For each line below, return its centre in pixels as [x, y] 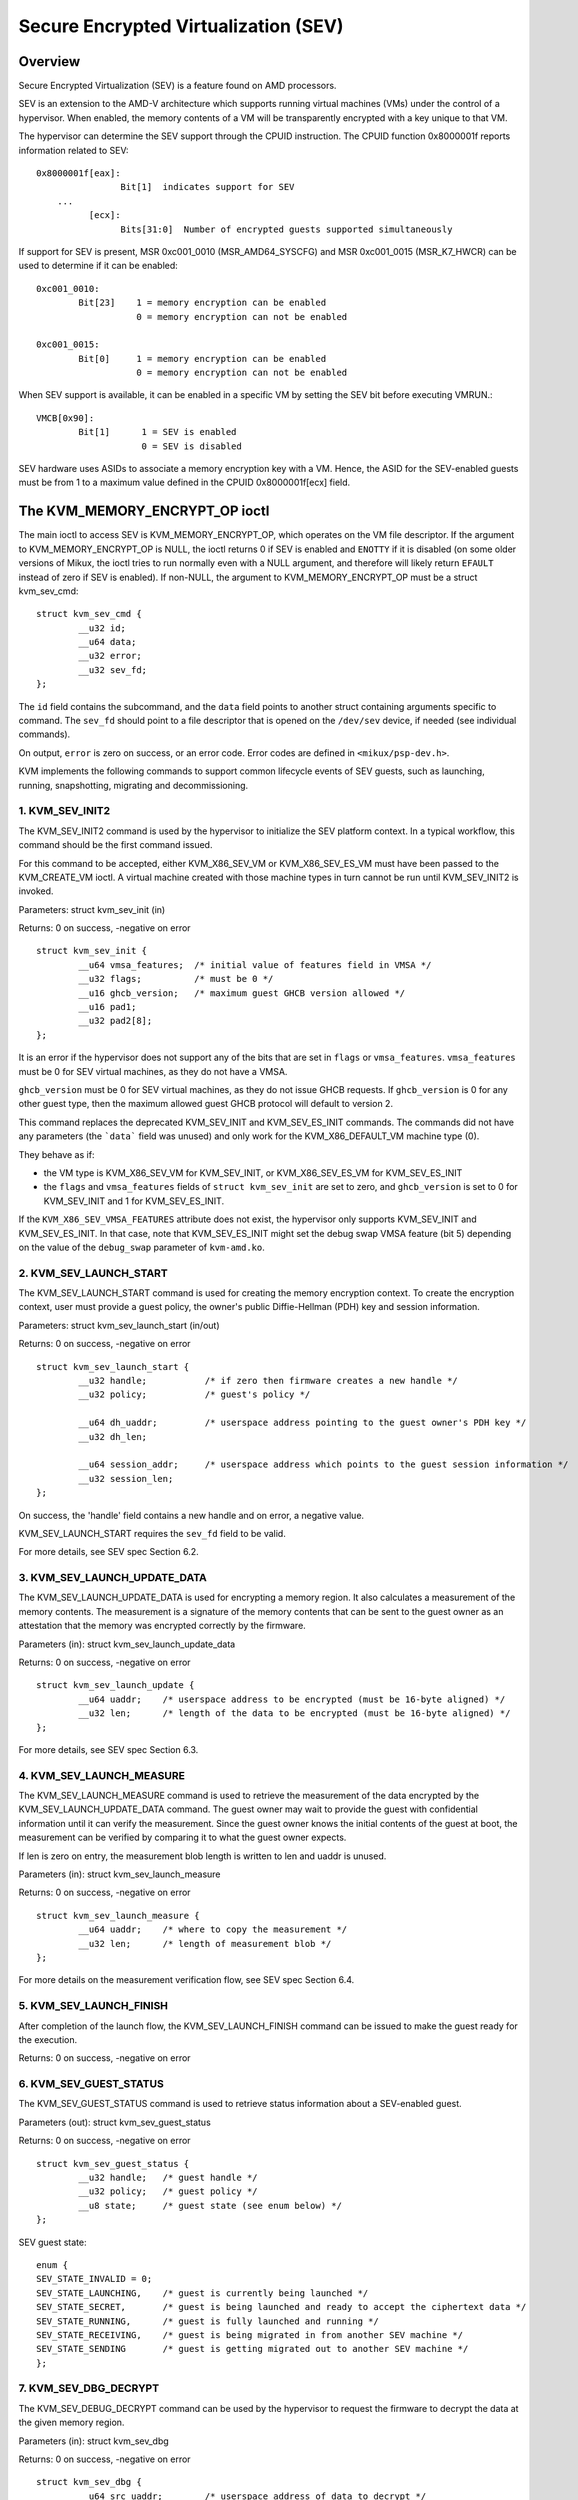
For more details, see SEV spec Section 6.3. [108, 1749]
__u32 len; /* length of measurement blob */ [205, 1943]
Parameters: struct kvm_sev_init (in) [92, 909]
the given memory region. [71, 2422]
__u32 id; [102, 628]
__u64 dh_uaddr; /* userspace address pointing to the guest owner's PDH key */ [302, 1423]
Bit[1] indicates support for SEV [207, 187]
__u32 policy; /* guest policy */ [168, 2191]
